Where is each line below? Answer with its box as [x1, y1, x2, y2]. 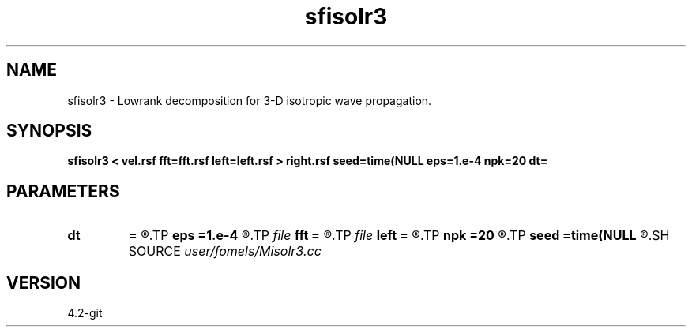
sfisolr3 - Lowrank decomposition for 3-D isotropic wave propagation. [67, 93, 432, 107]
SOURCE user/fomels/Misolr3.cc [128, 243, 322, 260]
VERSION [6, 272, 81, 293]
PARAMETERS [6, 181, 120, 201]
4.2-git [67, 306, 103, 320]
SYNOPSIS [6, 121, 92, 141]
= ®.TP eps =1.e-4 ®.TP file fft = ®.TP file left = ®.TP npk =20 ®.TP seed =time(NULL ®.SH [128, 227, 670, 244]
